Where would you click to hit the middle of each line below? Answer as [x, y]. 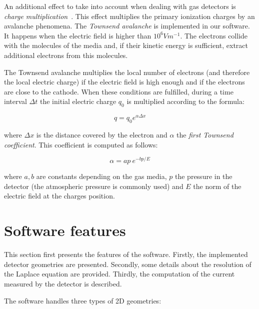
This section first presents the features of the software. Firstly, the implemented [126, 254]
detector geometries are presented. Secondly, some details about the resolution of [128, 264]
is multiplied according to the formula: [185, 101]
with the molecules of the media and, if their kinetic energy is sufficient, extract [126, 45]
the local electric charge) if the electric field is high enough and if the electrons [124, 82]
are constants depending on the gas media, [101, 176]
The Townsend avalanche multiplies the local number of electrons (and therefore [127, 72]
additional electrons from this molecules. [66, 55]
